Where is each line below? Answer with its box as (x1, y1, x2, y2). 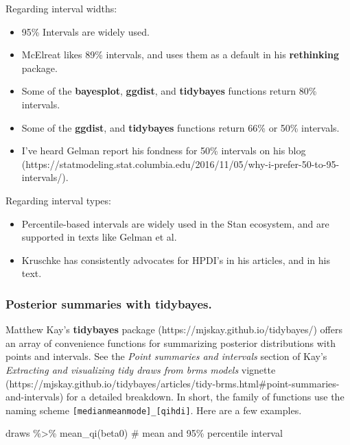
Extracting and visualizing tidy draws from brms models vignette (5, 362, 276, 376)
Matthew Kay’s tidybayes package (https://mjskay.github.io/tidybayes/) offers (5, 322, 343, 337)
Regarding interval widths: (5, 1, 117, 15)
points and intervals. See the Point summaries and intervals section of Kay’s (5, 349, 327, 363)
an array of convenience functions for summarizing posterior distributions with (5, 335, 336, 350)
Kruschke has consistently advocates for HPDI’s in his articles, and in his (21, 252, 330, 267)
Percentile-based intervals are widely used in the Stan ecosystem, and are (21, 216, 329, 230)
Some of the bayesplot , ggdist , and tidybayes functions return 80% (21, 84, 317, 98)
